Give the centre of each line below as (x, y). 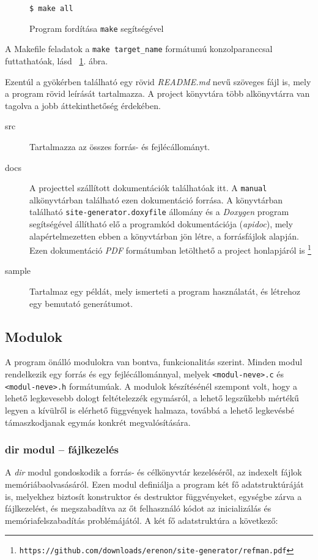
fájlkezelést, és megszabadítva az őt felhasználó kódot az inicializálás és (138, 508)
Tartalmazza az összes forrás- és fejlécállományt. (120, 146)
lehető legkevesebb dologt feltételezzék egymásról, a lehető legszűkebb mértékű (152, 398)
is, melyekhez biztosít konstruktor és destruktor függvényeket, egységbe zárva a (153, 496)
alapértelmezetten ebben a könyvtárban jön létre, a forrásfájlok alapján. (164, 236)
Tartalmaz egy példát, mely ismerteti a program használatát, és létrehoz (165, 291)
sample (18, 271)
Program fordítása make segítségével (97, 28)
